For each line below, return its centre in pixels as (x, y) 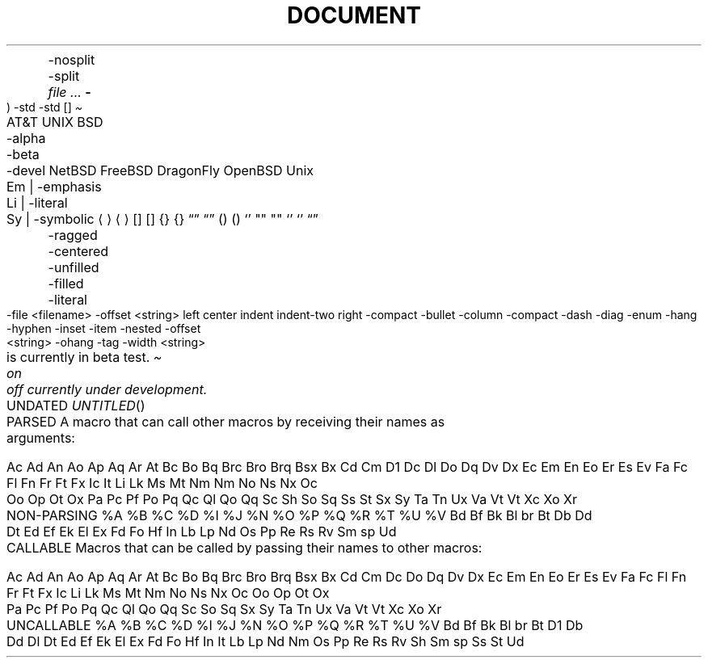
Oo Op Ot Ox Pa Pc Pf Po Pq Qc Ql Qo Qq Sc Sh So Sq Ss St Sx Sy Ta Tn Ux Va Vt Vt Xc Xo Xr (292, 499)
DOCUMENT (354, 15)
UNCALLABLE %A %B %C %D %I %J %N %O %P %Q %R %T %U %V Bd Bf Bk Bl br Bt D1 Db (295, 625)
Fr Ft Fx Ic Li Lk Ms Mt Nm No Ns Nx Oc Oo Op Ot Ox (168, 593)
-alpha (26, 138)
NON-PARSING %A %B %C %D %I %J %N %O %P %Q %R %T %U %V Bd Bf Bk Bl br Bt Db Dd (299, 515)
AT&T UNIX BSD (55, 122)
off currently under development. (107, 389)
